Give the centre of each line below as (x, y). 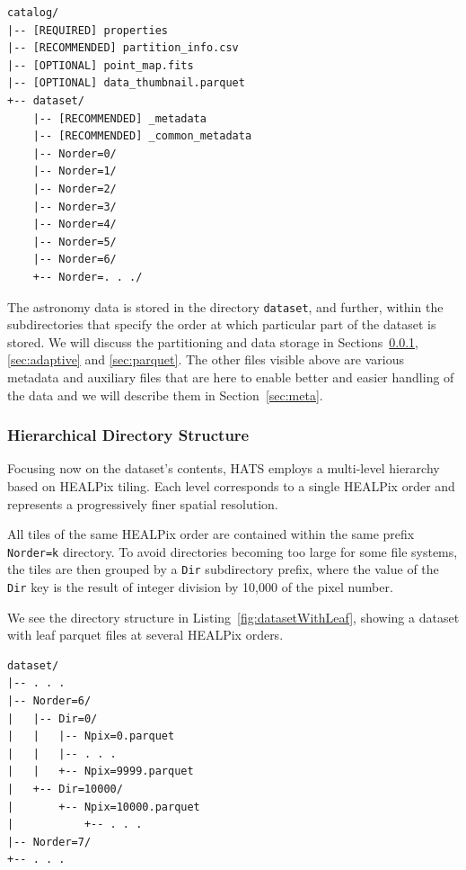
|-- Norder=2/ (75, 188)
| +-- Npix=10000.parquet (104, 807)
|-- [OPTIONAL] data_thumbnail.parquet (126, 83)
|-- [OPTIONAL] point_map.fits (101, 65)
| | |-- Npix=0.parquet (91, 736)
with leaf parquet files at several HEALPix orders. (145, 635)
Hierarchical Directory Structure (128, 435)
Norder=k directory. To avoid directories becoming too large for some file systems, (233, 551)
